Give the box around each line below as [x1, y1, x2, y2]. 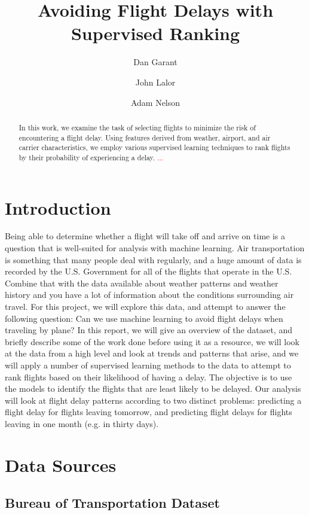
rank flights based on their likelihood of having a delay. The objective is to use [5, 370, 292, 383]
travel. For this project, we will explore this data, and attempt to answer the [5, 300, 286, 313]
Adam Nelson [130, 96, 180, 108]
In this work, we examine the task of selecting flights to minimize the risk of [19, 122, 256, 132]
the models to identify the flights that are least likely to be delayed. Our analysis [5, 382, 301, 395]
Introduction [5, 195, 111, 220]
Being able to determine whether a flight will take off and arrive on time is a [5, 230, 285, 242]
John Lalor [135, 75, 176, 88]
